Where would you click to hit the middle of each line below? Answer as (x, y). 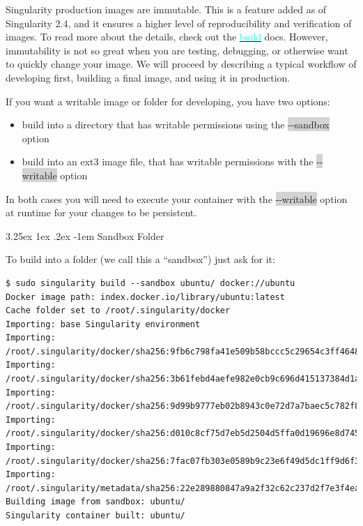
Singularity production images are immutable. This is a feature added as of (166, 9)
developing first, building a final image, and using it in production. (148, 77)
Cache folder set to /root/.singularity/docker (118, 311)
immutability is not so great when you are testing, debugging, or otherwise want (177, 50)
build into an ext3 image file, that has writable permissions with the (168, 161)
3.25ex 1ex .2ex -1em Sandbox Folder (85, 235)
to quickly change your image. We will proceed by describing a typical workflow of (181, 64)
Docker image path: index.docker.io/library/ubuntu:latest (145, 297)
